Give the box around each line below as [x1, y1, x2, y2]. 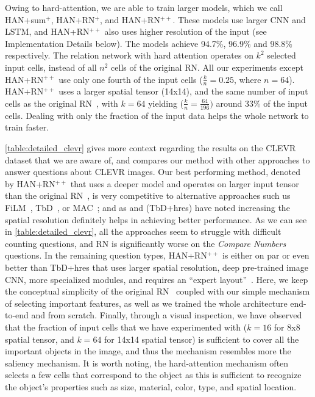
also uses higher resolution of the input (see [104, 25, 267, 38]
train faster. [5, 121, 49, 134]
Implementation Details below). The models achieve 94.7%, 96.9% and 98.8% [5, 37, 293, 49]
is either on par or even [222, 249, 310, 262]
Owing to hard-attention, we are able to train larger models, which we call [5, 1, 283, 13]
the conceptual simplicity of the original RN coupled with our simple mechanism [5, 285, 310, 298]
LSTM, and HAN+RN [5, 25, 90, 38]
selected [267, 49, 296, 62]
